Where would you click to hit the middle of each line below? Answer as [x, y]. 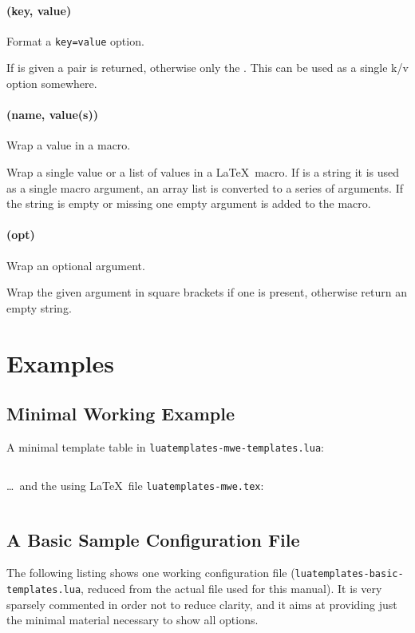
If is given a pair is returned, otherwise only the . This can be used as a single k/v [207, 68]
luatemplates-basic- [349, 574]
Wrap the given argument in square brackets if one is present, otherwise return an [207, 292]
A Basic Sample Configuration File [153, 539]
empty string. [39, 307]
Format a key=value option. [75, 40]
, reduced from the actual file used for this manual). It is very [231, 589]
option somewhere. [52, 84]
